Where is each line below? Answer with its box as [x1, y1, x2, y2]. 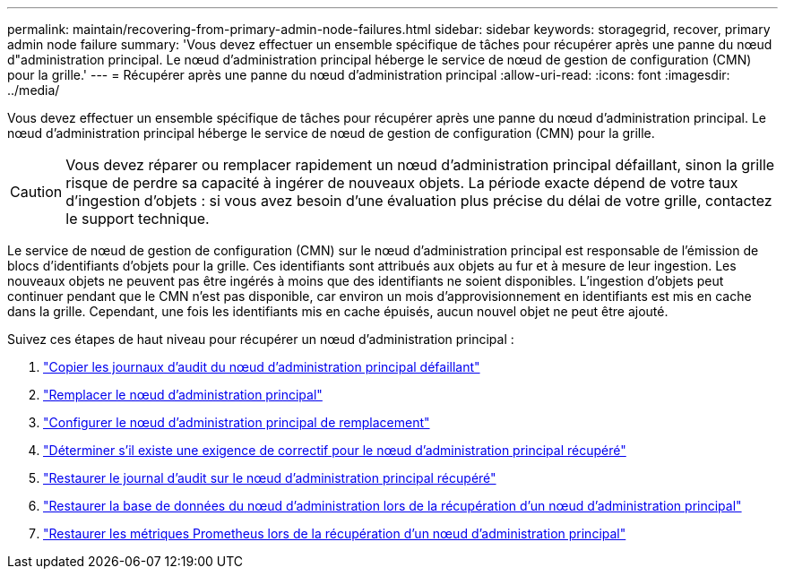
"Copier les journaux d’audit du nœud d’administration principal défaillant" [43, 359, 480, 374]
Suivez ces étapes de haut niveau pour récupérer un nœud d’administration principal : [7, 331, 514, 347]
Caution [10, 183, 63, 201]
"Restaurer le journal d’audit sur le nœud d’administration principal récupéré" [43, 470, 496, 486]
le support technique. [65, 210, 210, 228]
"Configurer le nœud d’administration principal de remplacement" [43, 415, 430, 430]
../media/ [7, 82, 60, 98]
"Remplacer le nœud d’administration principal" [43, 387, 323, 402]
